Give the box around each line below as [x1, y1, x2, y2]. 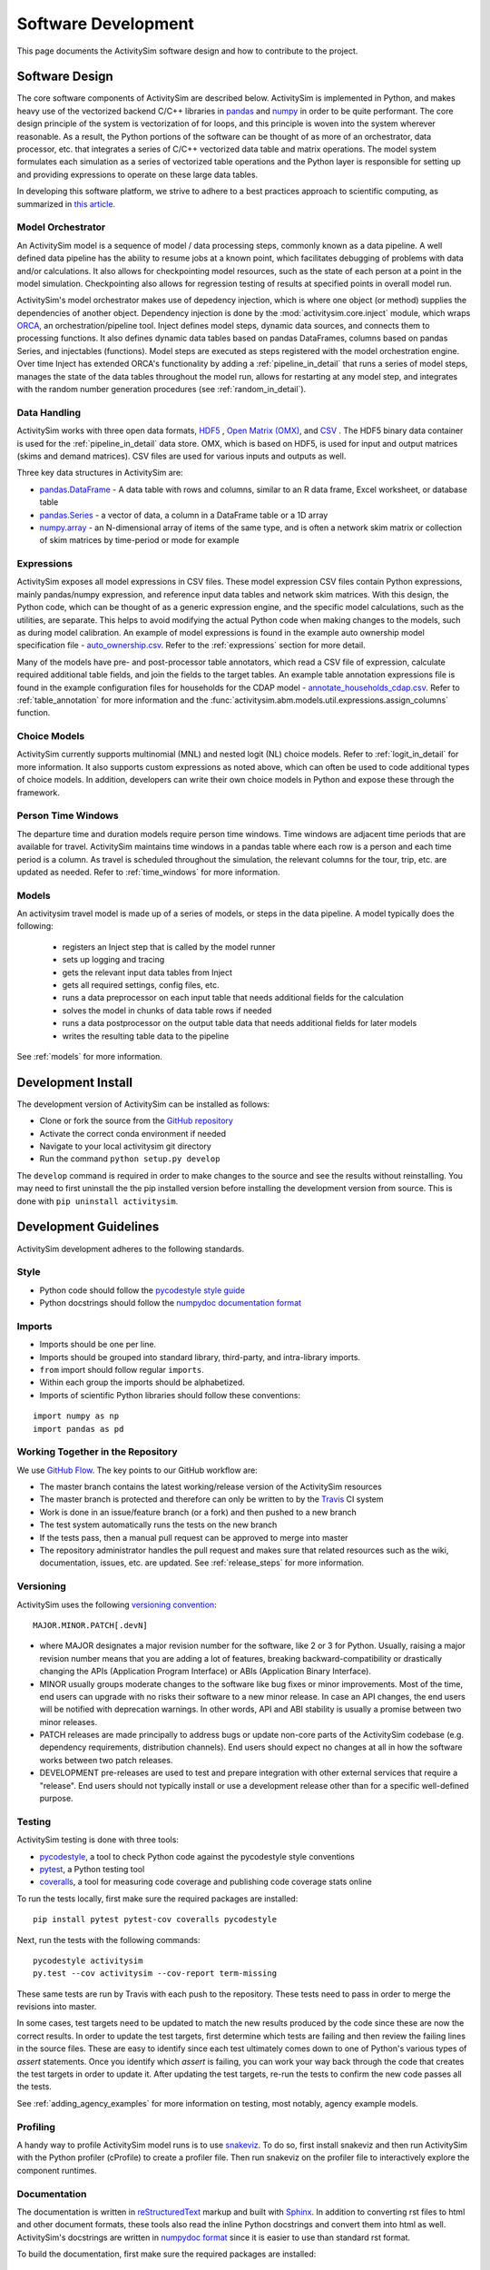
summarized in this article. [16, 198, 116, 209]
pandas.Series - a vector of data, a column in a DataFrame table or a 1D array [39, 509, 328, 520]
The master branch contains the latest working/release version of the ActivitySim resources [39, 1481, 383, 1493]
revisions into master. [16, 2001, 97, 2012]
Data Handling [16, 406, 82, 419]
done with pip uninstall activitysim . [16, 1195, 179, 1207]
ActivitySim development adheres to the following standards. [16, 1243, 245, 1254]
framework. [16, 786, 61, 798]
